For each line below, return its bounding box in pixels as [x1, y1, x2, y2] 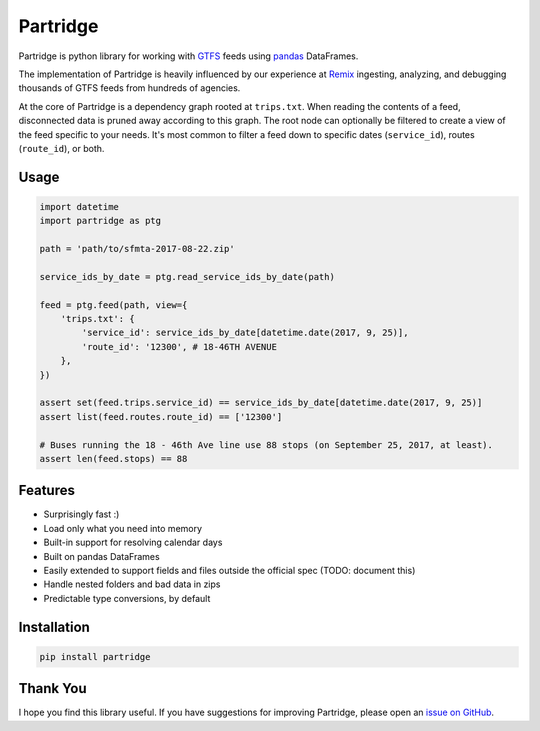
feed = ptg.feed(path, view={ [39, 299, 188, 310]
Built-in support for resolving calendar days [43, 536, 223, 549]
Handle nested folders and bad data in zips [43, 578, 221, 590]
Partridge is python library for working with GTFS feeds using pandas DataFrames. [18, 50, 359, 62]
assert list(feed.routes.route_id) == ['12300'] [39, 411, 283, 422]
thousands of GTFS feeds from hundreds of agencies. [18, 82, 241, 94]
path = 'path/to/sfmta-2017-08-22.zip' [39, 243, 235, 255]
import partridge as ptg [39, 215, 162, 227]
